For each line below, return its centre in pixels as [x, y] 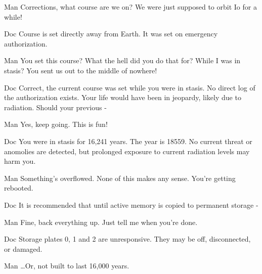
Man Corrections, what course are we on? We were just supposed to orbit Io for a [130, 7]
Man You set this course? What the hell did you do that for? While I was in [122, 60]
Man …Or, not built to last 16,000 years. [67, 266]
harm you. [20, 161]
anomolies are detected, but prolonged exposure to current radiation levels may [127, 151]
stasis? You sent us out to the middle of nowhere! [81, 70]
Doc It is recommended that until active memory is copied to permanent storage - [131, 204]
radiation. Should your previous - [55, 107]
